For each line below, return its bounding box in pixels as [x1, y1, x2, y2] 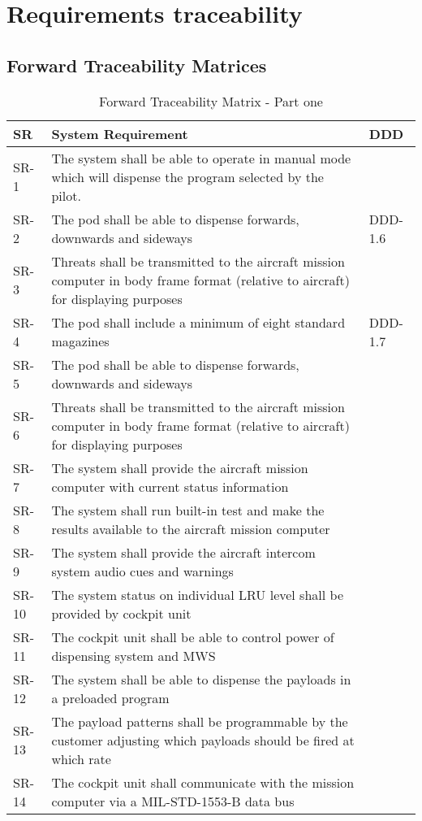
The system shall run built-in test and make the [51, 500, 325, 519]
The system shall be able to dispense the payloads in [51, 669, 351, 689]
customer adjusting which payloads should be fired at [51, 730, 355, 749]
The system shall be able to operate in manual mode [51, 148, 351, 167]
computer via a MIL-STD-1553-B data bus [51, 791, 295, 810]
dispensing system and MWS [51, 645, 216, 665]
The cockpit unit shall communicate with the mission [51, 772, 355, 792]
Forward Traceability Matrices [6, 52, 267, 77]
